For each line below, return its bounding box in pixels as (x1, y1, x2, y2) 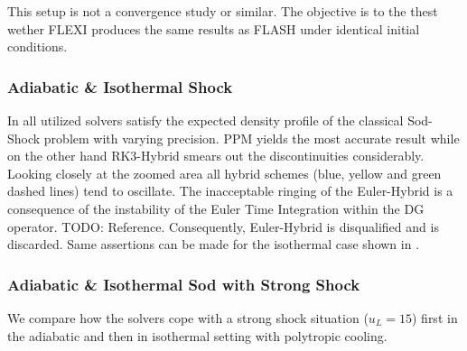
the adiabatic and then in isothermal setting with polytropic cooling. (7, 326, 388, 345)
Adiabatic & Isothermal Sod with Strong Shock (7, 272, 360, 295)
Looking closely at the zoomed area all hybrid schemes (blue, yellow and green (7, 163, 442, 182)
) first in (411, 308, 458, 327)
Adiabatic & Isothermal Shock (7, 75, 233, 97)
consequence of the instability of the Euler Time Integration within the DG (7, 199, 425, 217)
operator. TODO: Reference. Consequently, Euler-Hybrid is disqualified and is (7, 217, 439, 236)
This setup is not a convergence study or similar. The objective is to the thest (7, 2, 438, 20)
